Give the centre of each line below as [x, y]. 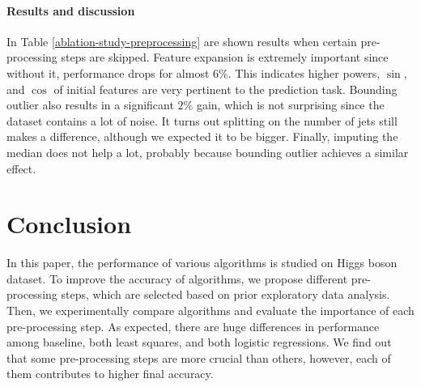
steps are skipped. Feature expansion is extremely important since [225, 57]
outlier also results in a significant [90, 105]
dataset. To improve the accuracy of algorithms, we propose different [177, 278]
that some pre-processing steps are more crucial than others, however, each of [199, 357]
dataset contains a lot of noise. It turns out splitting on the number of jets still [202, 120]
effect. [21, 168]
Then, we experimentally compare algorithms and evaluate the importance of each [210, 310]
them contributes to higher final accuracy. [110, 374]
